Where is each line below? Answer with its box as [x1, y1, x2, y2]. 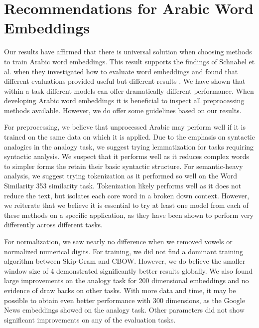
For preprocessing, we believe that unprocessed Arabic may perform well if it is [4, 122, 246, 132]
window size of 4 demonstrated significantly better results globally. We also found [4, 265, 253, 276]
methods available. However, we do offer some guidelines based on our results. [4, 105, 242, 115]
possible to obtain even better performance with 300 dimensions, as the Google [4, 295, 245, 305]
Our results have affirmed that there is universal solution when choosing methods [4, 46, 252, 57]
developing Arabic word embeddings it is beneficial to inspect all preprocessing [4, 95, 245, 106]
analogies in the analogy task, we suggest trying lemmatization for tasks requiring [4, 141, 254, 152]
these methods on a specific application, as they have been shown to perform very [4, 209, 254, 220]
